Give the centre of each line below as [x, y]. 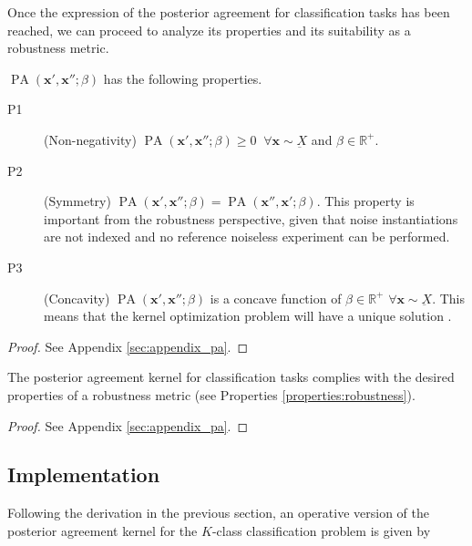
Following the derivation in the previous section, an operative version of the [218, 513]
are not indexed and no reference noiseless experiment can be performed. [247, 237]
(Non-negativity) [90, 139]
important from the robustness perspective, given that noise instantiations [251, 218]
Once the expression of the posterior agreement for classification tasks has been [229, 12]
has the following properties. [183, 78]
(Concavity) [77, 298]
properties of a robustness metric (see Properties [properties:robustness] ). [211, 394]
